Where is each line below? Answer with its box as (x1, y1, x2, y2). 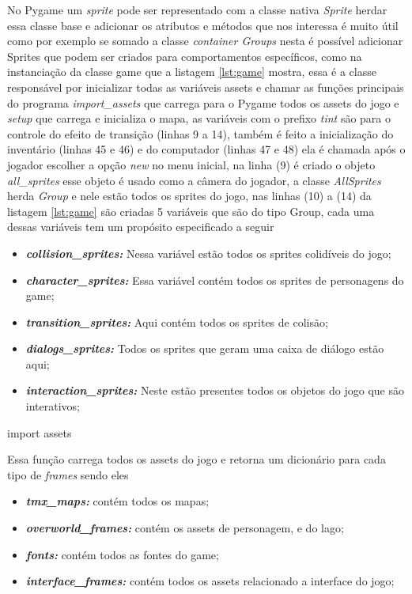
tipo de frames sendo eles (7, 466, 129, 482)
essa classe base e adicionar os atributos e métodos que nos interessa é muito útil (7, 17, 399, 33)
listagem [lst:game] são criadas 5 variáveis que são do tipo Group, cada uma (7, 202, 375, 219)
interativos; (25, 398, 80, 414)
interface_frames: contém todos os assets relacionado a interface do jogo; (25, 573, 395, 589)
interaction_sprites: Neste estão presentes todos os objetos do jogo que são (25, 382, 405, 399)
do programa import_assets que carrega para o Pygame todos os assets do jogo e (7, 94, 399, 111)
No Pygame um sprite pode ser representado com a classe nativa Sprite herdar (7, 2, 387, 17)
